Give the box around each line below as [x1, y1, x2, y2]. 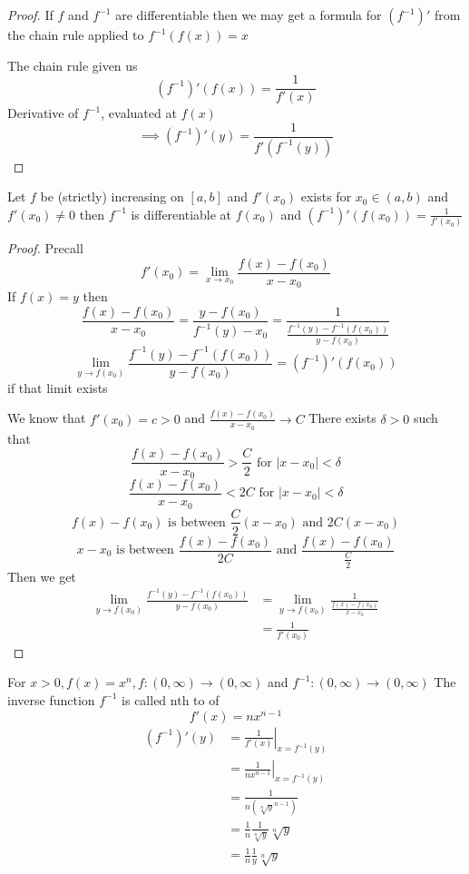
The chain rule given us [7, 55, 138, 74]
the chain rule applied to [7, 25, 144, 44]
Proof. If [7, 5, 54, 24]
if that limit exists [7, 378, 108, 397]
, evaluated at [101, 103, 177, 123]
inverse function [7, 690, 95, 709]
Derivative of [7, 103, 79, 123]
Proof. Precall [7, 239, 83, 258]
